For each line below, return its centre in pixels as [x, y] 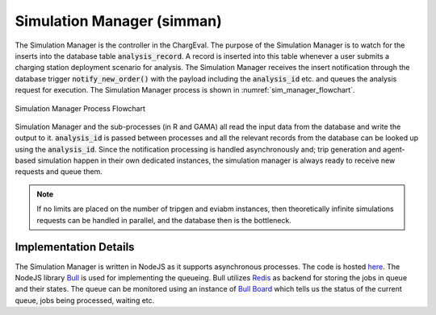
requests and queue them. [59, 172]
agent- [394, 149]
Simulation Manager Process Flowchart [80, 108]
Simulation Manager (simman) [118, 21]
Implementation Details [75, 247]
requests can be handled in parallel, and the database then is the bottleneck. [164, 220]
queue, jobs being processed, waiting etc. [85, 300]
